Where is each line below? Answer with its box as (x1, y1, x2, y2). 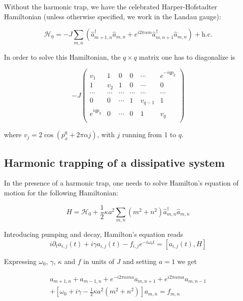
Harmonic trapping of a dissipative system (4, 154, 225, 170)
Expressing (4, 256, 37, 266)
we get (177, 256, 197, 266)
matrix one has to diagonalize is (139, 51, 236, 62)
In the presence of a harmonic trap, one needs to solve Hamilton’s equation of (4, 178, 239, 188)
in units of (83, 256, 114, 266)
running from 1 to (122, 129, 176, 140)
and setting (122, 256, 157, 266)
